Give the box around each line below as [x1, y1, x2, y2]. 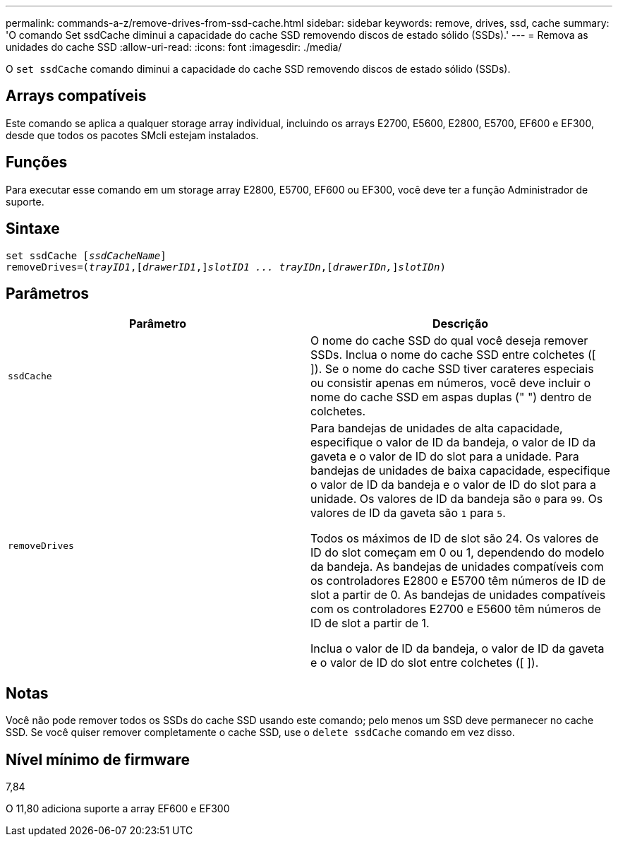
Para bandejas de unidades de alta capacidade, [310, 421, 563, 436]
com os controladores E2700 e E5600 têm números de [310, 602, 601, 617]
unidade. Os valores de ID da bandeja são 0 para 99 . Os [310, 492, 603, 506]
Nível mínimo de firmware [6, 750, 190, 769]
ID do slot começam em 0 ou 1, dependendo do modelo [310, 545, 605, 560]
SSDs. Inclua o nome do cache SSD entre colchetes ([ [310, 348, 596, 362]
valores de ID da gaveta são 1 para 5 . [310, 506, 506, 521]
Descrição [432, 316, 489, 331]
